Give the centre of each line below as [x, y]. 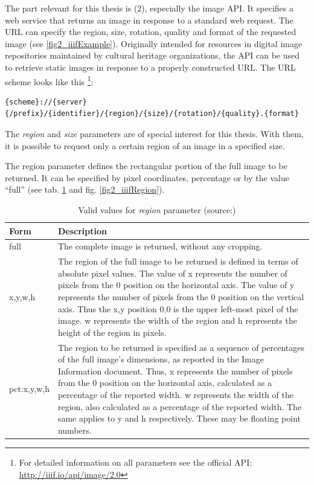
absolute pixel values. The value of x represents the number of [172, 273]
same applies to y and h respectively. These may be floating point [179, 418]
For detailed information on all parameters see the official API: [136, 462]
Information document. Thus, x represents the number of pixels [175, 371]
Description [82, 230]
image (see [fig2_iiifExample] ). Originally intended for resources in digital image [154, 43]
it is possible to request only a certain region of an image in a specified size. [145, 145]
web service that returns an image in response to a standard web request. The [149, 20]
